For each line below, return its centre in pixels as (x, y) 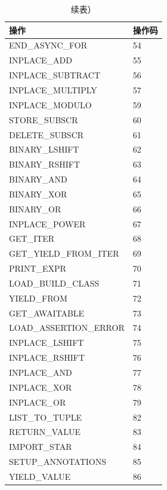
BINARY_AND (38, 179)
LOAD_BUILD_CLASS (54, 283)
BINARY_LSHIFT (44, 149)
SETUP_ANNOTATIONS (58, 462)
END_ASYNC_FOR (48, 45)
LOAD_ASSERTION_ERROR (67, 328)
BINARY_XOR (38, 194)
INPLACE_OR (38, 402)
